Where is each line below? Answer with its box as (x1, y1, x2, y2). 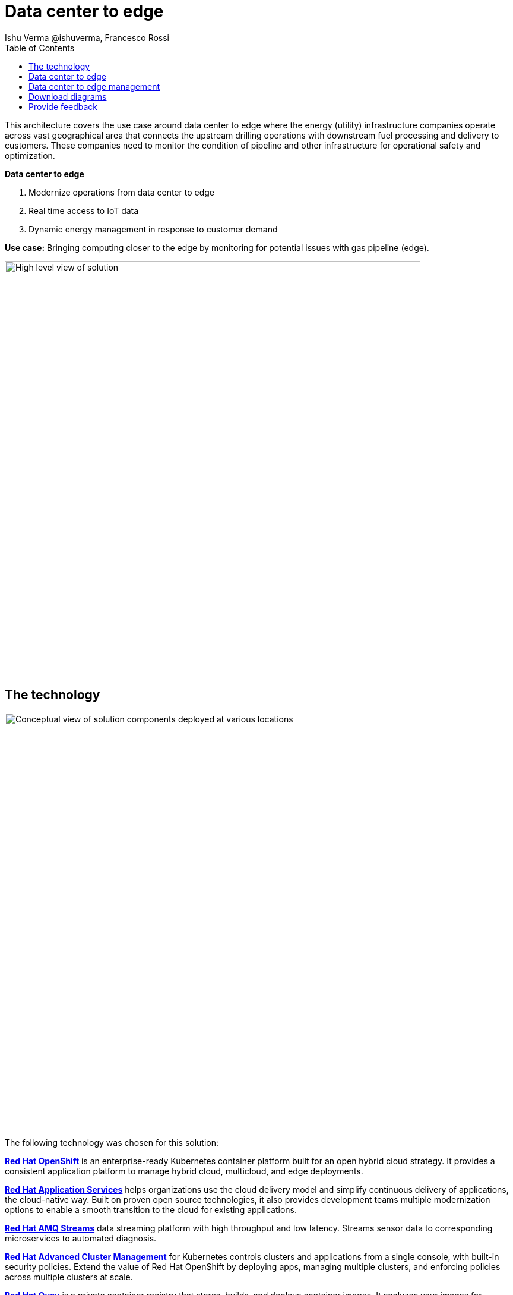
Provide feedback (28, 101, 97, 112)
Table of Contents (5, 42, 75, 53)
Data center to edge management (28, 81, 160, 92)
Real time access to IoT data (28, 205, 139, 216)
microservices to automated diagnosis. (5, 1233, 157, 1243)
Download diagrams (28, 91, 107, 102)
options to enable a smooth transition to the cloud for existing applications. (5, 1204, 297, 1215)
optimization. (5, 150, 55, 161)
